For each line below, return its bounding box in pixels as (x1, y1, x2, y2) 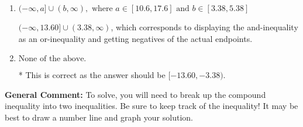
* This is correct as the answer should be (18, 69, 166, 81)
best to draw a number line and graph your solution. (5, 111, 193, 123)
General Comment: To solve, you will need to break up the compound (5, 88, 266, 100)
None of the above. (18, 55, 87, 63)
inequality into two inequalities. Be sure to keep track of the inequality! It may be (5, 100, 298, 112)
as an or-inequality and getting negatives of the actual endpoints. (18, 32, 253, 44)
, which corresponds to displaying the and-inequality (111, 21, 298, 33)
